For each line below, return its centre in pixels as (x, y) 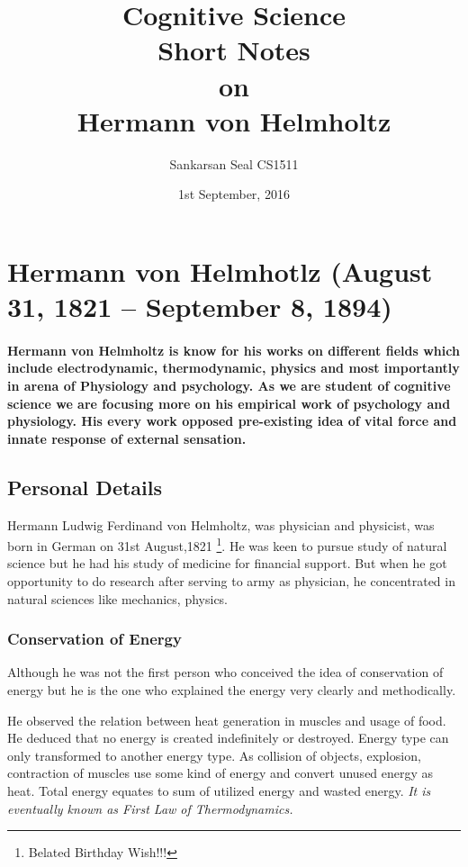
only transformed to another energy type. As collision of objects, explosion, (214, 755)
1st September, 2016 (234, 194)
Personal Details (85, 487)
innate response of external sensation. (127, 438)
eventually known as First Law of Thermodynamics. (150, 808)
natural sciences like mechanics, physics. (117, 598)
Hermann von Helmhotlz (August (220, 271)
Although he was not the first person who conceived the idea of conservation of (225, 672)
